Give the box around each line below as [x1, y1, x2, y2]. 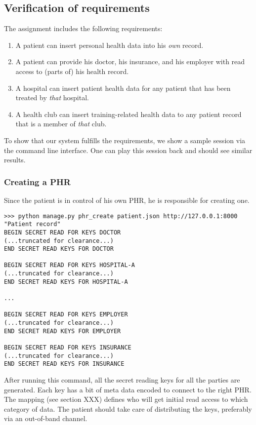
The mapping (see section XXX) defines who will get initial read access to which [4, 394, 248, 404]
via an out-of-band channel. [4, 413, 87, 424]
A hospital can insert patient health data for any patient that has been [15, 82, 231, 93]
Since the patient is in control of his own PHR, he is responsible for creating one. [4, 194, 250, 205]
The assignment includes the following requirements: [4, 23, 163, 34]
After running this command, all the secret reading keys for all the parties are [4, 375, 240, 385]
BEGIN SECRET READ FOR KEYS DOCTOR [4, 229, 121, 236]
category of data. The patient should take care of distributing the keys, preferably [4, 403, 252, 414]
